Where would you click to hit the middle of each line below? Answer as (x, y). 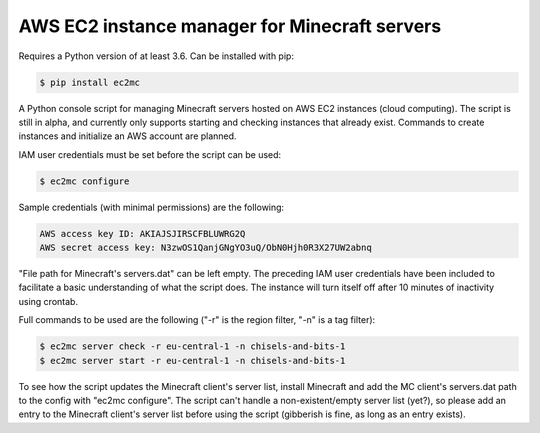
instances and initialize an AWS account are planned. (127, 136)
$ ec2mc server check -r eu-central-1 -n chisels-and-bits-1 (192, 346)
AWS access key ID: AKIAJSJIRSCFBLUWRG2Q (142, 233)
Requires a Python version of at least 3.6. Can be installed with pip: (156, 56)
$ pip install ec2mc (89, 82)
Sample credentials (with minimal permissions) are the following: (151, 207)
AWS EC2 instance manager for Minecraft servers (230, 26)
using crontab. (48, 301)
